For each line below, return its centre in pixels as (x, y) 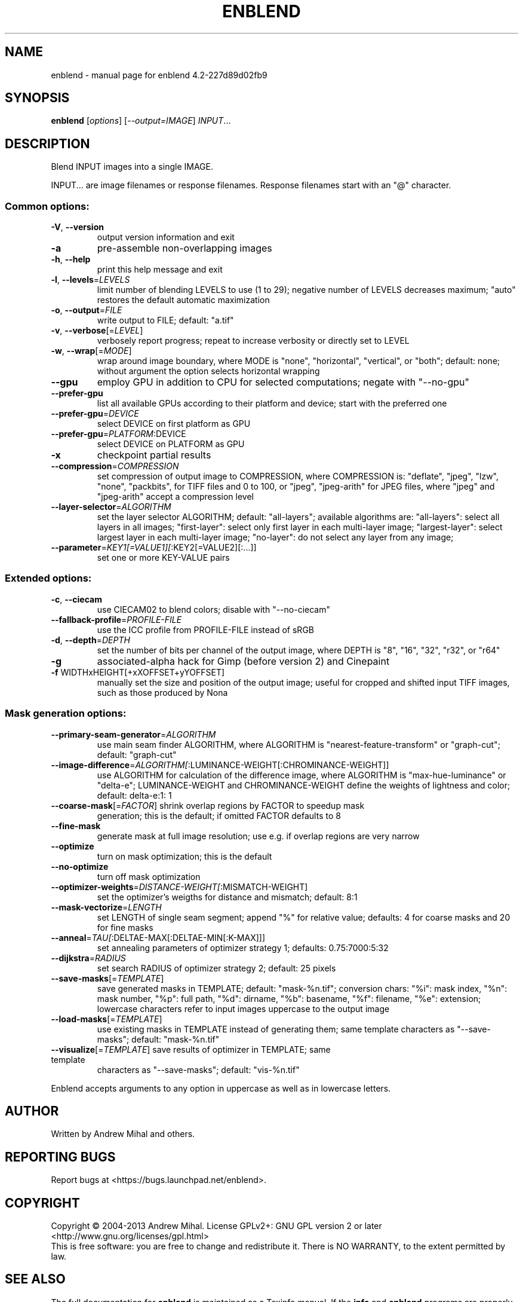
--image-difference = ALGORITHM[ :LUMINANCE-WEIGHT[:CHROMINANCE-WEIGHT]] (220, 765)
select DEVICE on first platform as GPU (174, 424)
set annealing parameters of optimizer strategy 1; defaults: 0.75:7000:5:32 (243, 948)
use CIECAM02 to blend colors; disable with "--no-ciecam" (213, 609)
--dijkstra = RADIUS (88, 958)
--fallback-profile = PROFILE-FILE (116, 619)
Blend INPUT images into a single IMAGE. (132, 167)
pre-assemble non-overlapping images (184, 248)
